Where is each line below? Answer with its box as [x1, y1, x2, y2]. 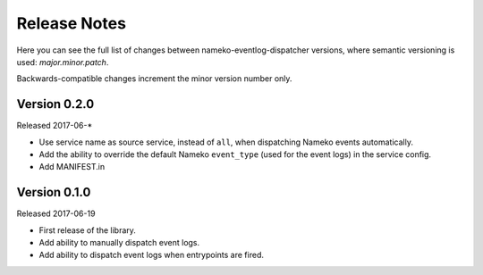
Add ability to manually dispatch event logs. [38, 237, 200, 248]
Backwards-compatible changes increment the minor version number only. [16, 73, 292, 84]
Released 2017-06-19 [16, 208, 96, 219]
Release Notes [16, 13, 127, 33]
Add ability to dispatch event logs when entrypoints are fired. [38, 250, 264, 261]
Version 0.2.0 [16, 96, 95, 112]
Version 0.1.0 [16, 185, 91, 200]
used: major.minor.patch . [16, 56, 109, 67]
